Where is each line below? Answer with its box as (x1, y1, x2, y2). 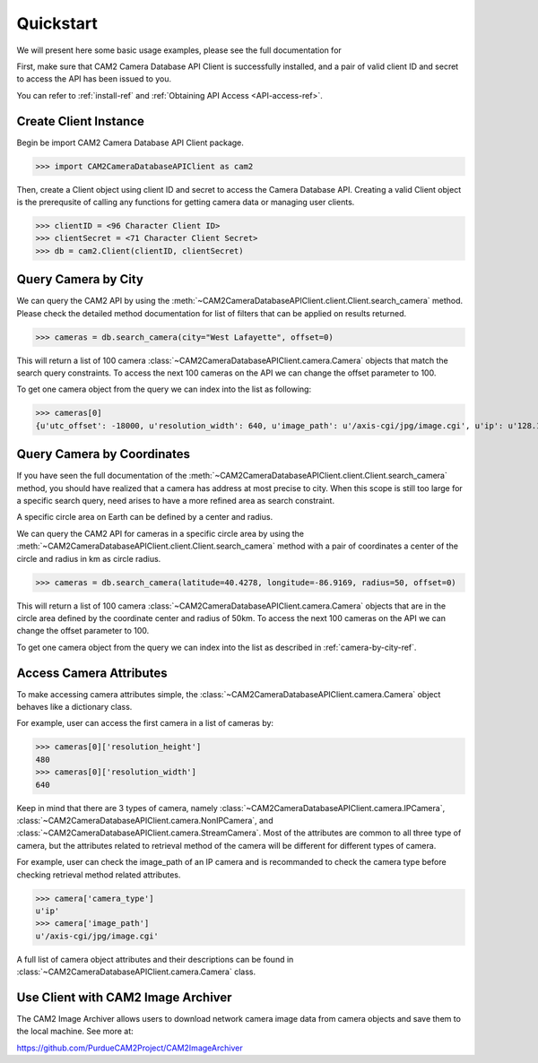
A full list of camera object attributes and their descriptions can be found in (16, 954, 294, 964)
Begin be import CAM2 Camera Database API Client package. (16, 137, 244, 148)
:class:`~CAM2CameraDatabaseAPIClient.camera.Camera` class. (16, 966, 256, 977)
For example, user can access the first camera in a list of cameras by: (16, 718, 273, 729)
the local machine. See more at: (16, 1026, 134, 1037)
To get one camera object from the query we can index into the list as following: (16, 384, 312, 394)
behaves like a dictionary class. (16, 702, 133, 713)
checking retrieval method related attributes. (16, 869, 181, 880)
